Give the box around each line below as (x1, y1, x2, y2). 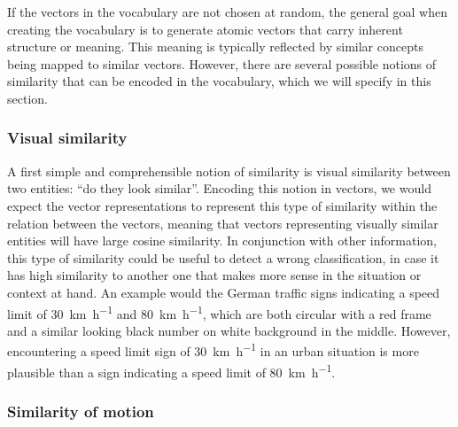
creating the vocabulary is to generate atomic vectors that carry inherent (7, 19, 403, 38)
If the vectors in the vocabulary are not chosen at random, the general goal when (7, 3, 447, 20)
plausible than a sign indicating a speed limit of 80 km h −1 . (7, 360, 336, 381)
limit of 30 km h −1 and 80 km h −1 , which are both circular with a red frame (7, 301, 431, 322)
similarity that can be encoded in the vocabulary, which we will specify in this (7, 72, 431, 90)
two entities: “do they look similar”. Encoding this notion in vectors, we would (7, 179, 431, 198)
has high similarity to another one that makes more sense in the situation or (7, 266, 422, 284)
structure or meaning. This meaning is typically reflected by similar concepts (7, 37, 423, 56)
